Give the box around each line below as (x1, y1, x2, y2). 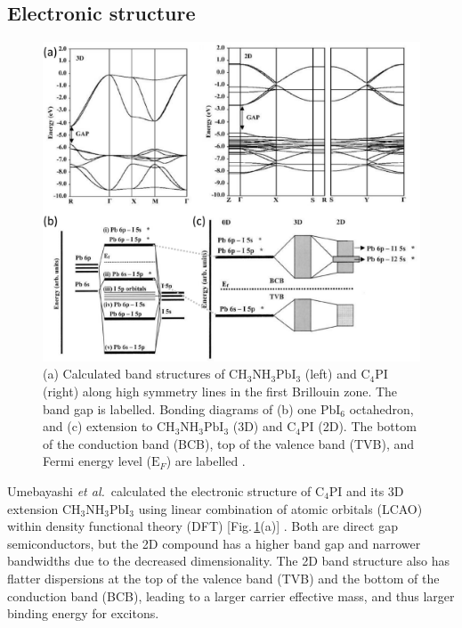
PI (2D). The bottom (301, 417, 417, 436)
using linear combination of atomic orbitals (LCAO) (138, 499, 423, 518)
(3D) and (232, 417, 283, 436)
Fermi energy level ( (43, 452, 151, 470)
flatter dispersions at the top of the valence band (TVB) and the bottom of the (7, 568, 440, 587)
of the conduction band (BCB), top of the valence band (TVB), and (43, 434, 415, 453)
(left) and (304, 364, 357, 383)
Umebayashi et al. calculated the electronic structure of (7, 481, 312, 500)
